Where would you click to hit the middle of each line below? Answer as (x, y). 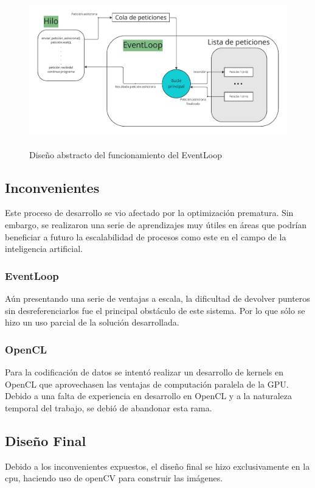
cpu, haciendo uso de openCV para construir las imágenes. (114, 478)
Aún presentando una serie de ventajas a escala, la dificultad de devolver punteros (157, 298)
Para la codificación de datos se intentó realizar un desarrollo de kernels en (144, 371)
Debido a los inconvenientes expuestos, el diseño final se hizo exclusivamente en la (157, 466)
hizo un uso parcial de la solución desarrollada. (92, 322)
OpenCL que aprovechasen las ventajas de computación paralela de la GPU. (147, 384)
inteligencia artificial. (44, 249)
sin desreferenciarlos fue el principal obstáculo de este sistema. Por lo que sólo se (155, 310)
